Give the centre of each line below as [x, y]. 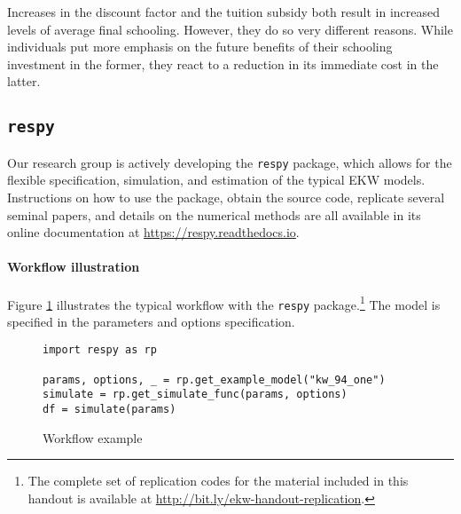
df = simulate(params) [109, 410]
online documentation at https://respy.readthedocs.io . [153, 232]
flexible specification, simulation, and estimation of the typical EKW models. [216, 180]
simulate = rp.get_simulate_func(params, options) [195, 395]
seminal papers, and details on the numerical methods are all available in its [214, 214]
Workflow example [93, 437]
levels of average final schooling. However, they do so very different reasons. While [230, 29]
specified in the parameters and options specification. [151, 321]
